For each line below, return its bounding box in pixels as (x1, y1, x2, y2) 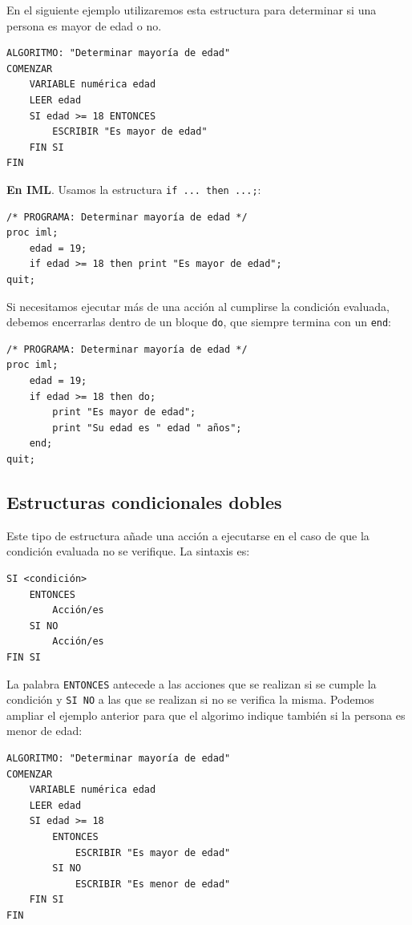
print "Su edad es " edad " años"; (52, 422, 242, 434)
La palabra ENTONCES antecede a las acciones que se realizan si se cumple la (6, 675, 377, 692)
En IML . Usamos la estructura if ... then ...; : (6, 180, 261, 197)
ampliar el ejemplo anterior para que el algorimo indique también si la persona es (6, 706, 406, 723)
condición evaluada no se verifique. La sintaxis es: (6, 543, 250, 559)
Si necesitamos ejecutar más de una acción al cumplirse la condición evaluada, (6, 297, 390, 314)
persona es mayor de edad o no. (6, 17, 162, 34)
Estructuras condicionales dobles (6, 489, 282, 514)
